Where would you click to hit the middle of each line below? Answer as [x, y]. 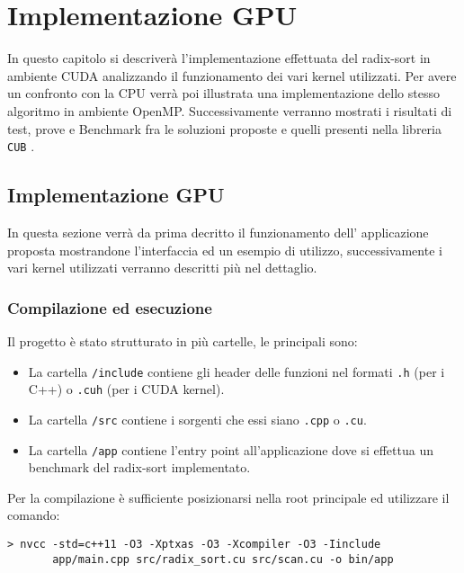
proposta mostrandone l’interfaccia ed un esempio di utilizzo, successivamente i [225, 250]
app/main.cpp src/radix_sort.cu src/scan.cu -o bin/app [223, 559]
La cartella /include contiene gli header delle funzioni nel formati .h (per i [236, 371]
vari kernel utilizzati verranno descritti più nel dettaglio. [162, 268]
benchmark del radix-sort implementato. [139, 467]
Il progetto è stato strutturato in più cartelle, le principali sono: [183, 340]
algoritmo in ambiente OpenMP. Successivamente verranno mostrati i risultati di [230, 110]
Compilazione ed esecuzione [110, 307]
